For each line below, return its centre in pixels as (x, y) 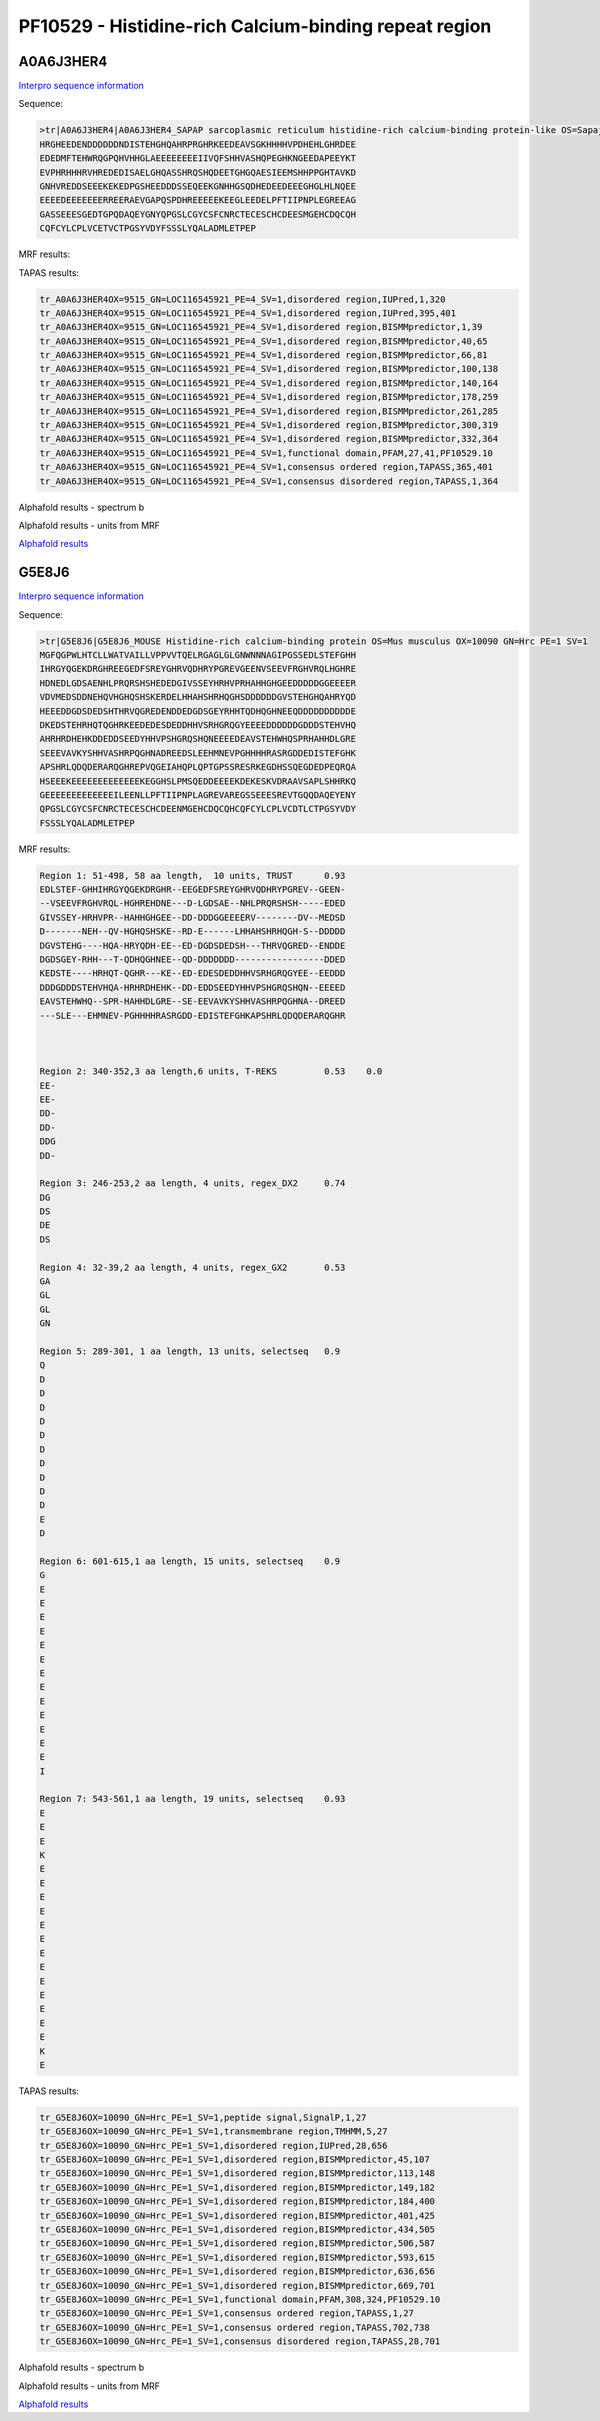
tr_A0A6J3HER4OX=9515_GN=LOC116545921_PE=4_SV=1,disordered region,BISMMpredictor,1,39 (261, 327)
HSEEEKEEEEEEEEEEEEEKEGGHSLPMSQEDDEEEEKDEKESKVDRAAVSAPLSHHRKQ (198, 781)
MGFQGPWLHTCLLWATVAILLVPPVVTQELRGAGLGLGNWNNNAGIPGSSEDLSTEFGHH (198, 655)
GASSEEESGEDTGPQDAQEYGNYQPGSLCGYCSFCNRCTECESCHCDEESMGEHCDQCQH (198, 214)
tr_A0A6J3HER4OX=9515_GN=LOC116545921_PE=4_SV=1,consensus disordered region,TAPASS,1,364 (269, 481)
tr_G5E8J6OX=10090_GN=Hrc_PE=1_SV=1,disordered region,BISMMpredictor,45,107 (234, 2159)
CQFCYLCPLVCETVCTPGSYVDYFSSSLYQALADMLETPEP (148, 228)
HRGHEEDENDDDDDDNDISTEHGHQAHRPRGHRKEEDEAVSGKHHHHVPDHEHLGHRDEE (198, 144)
